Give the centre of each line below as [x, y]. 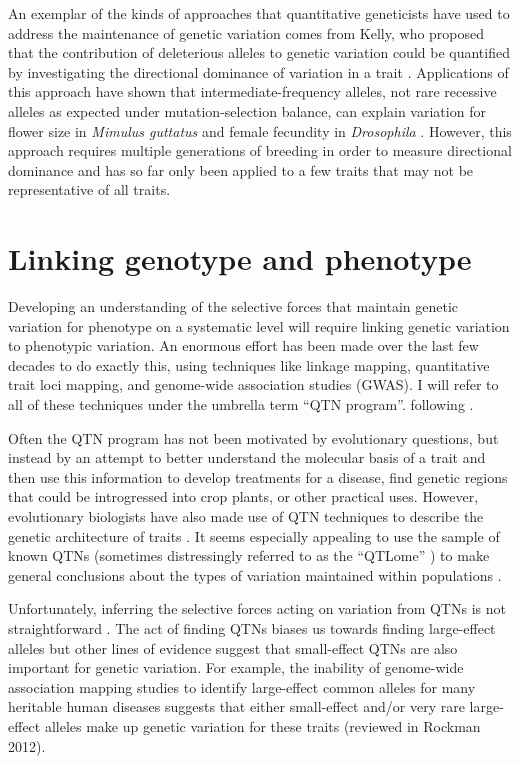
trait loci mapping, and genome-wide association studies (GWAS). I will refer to [253, 384]
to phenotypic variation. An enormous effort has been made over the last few [243, 345]
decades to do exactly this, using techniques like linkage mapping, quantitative [249, 364]
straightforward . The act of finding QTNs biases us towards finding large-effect [252, 627]
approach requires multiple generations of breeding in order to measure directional [260, 150]
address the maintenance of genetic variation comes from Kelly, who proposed [246, 32]
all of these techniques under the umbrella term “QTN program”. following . [241, 404]
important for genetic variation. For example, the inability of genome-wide [236, 667]
